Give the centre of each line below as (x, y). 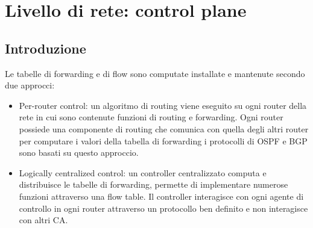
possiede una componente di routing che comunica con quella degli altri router (164, 128)
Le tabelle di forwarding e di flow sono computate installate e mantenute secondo (155, 73)
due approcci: (30, 85)
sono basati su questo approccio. (79, 153)
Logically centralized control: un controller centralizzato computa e (143, 172)
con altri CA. (43, 220)
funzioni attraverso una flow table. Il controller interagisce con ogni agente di (161, 196)
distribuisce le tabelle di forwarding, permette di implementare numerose (153, 184)
